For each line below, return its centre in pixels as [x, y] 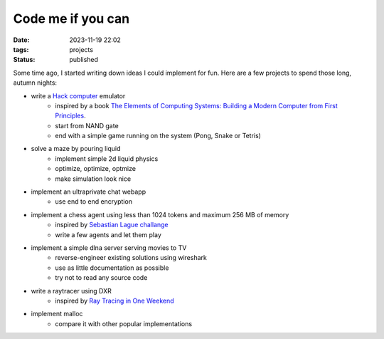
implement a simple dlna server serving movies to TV [109, 247]
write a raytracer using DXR [71, 291]
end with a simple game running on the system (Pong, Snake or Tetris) [158, 136]
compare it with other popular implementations [123, 323]
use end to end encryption [94, 202]
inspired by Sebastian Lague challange [112, 225]
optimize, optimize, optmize [96, 169]
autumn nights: [35, 83]
